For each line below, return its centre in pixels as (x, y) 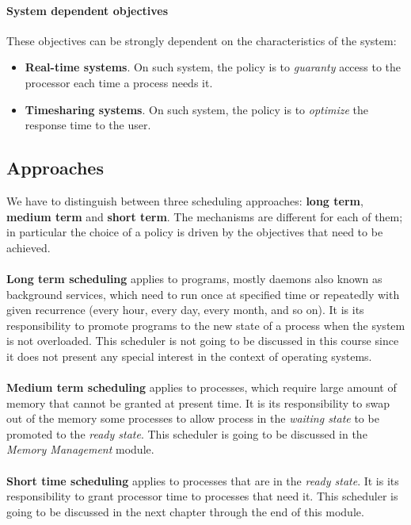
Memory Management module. (80, 449)
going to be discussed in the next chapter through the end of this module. (185, 511)
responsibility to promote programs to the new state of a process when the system (206, 325)
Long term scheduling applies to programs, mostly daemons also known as (194, 278)
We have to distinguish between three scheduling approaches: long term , (185, 200)
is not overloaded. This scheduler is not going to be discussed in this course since (203, 341)
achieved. (29, 247)
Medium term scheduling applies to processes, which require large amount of (202, 387)
